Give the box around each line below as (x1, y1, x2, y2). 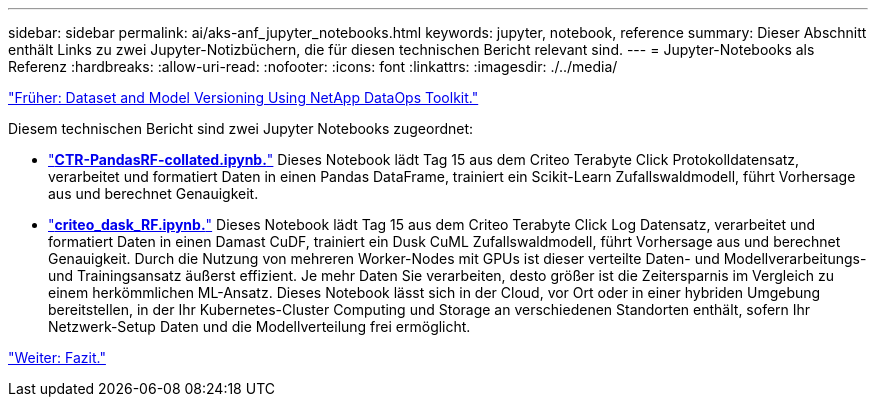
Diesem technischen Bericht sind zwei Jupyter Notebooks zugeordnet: (8, 120, 474, 137)
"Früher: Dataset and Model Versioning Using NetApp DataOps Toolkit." (8, 89, 479, 106)
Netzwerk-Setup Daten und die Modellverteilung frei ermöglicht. (48, 318, 471, 335)
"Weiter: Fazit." (8, 349, 106, 366)
